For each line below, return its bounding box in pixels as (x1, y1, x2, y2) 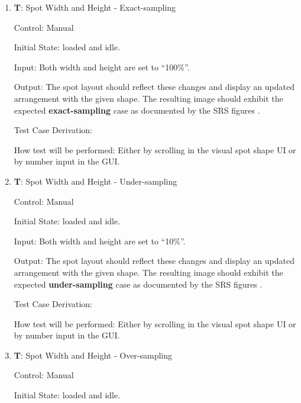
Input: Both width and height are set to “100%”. (14, 60, 190, 73)
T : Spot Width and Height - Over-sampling (14, 349, 173, 361)
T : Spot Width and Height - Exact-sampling (14, 1, 176, 13)
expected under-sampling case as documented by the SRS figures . (14, 278, 263, 290)
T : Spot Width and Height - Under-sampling (14, 175, 177, 187)
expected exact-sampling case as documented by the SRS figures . (14, 104, 260, 116)
